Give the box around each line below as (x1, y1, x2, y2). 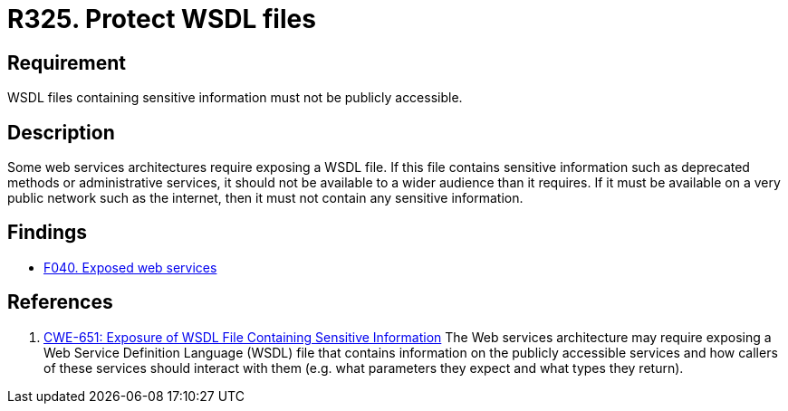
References (7, 291, 113, 314)
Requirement (7, 51, 127, 74)
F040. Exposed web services (43, 259, 217, 275)
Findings (7, 221, 88, 244)
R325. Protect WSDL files (7, 4, 316, 34)
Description (7, 120, 115, 144)
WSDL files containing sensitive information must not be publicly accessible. (7, 90, 463, 106)
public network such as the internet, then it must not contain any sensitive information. (7, 190, 524, 206)
